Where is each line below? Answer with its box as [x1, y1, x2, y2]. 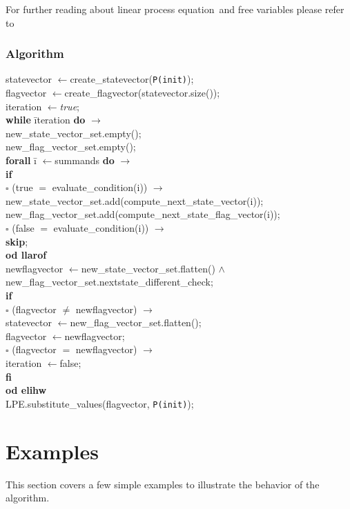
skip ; [6, 234, 28, 248]
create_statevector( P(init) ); [70, 72, 194, 86]
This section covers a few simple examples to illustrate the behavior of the [6, 477, 320, 491]
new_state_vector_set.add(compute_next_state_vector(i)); [6, 193, 264, 208]
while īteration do [6, 112, 86, 127]
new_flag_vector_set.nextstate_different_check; [6, 275, 213, 289]
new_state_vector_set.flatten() [81, 261, 215, 275]
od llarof [6, 248, 47, 262]
